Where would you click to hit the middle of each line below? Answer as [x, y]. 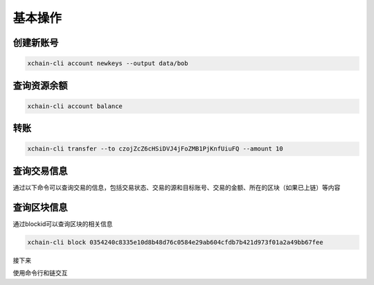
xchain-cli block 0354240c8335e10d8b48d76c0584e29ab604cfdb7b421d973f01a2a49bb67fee [175, 242]
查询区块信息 [40, 207]
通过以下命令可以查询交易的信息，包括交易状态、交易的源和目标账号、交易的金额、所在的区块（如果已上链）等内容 [177, 187]
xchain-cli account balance [75, 106]
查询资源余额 [40, 86]
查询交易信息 [40, 171]
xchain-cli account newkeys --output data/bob [108, 63]
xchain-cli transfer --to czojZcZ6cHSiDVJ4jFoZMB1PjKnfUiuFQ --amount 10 [155, 149]
